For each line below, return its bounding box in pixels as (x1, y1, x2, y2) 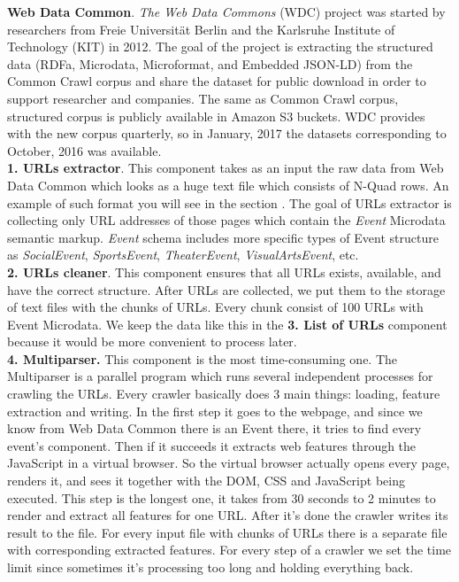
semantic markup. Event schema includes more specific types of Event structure (7, 228, 439, 246)
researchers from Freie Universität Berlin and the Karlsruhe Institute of (7, 19, 395, 38)
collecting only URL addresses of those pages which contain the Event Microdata (7, 211, 446, 229)
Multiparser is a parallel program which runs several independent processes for (7, 367, 433, 385)
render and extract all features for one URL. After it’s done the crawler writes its (7, 506, 448, 524)
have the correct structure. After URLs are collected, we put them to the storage (7, 280, 446, 299)
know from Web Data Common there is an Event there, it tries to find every (7, 419, 422, 438)
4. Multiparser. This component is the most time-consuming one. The (7, 349, 398, 368)
